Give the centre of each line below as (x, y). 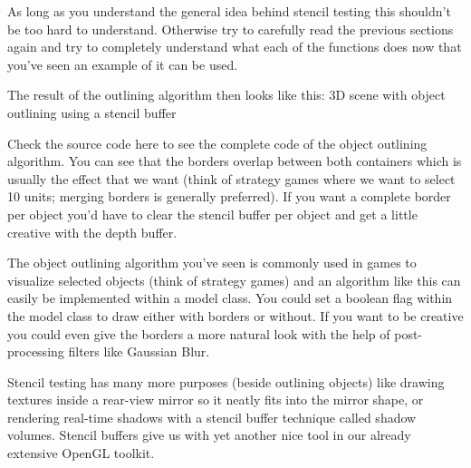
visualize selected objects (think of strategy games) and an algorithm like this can (234, 280)
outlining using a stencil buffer (92, 112)
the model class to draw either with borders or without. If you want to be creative (235, 315)
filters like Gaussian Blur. (139, 351)
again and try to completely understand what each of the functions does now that (235, 47)
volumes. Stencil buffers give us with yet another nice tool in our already (209, 435)
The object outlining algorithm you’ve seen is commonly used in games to (212, 263)
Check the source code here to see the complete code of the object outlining (217, 143)
